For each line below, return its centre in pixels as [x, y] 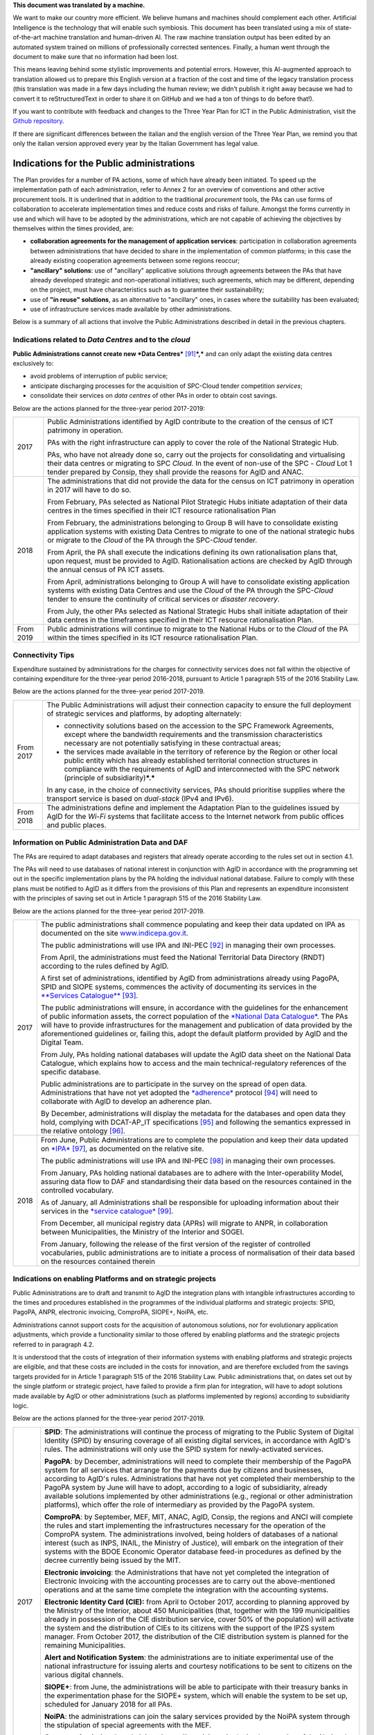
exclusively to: [33, 363]
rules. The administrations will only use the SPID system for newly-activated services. [184, 1449]
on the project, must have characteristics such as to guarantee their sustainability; [147, 290]
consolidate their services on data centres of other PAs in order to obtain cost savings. [154, 396]
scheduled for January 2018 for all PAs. [108, 1704]
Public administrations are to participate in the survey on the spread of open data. [174, 1084]
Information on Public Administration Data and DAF [100, 843]
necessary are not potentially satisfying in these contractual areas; [172, 743]
